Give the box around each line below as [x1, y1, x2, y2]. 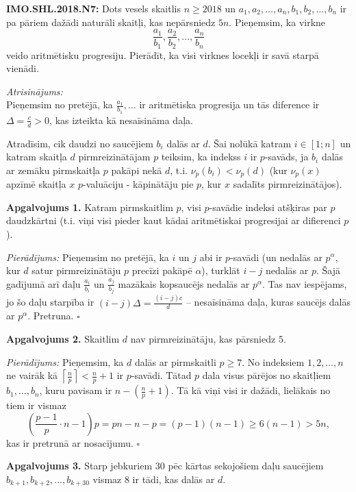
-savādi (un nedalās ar [230, 249, 322, 264]
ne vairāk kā [6, 368, 58, 382]
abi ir [199, 249, 222, 264]
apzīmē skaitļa [6, 177, 66, 191]
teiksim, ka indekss [161, 149, 241, 164]
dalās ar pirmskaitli [134, 354, 216, 369]
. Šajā [316, 263, 340, 278]
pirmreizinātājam [78, 149, 151, 164]
